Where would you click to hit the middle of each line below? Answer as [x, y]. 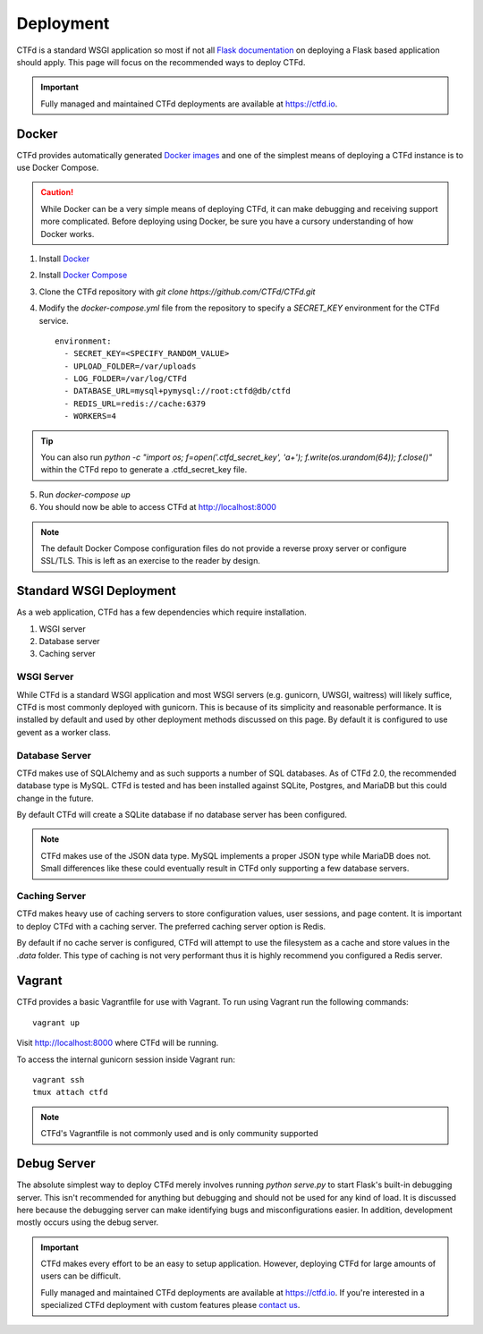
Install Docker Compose [83, 275]
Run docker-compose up [85, 494]
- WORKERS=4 [90, 416]
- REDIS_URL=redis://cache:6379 [135, 404]
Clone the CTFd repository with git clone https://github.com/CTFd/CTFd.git [177, 292]
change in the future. [55, 798]
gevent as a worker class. [64, 732]
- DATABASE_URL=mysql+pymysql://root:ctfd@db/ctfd [177, 391]
